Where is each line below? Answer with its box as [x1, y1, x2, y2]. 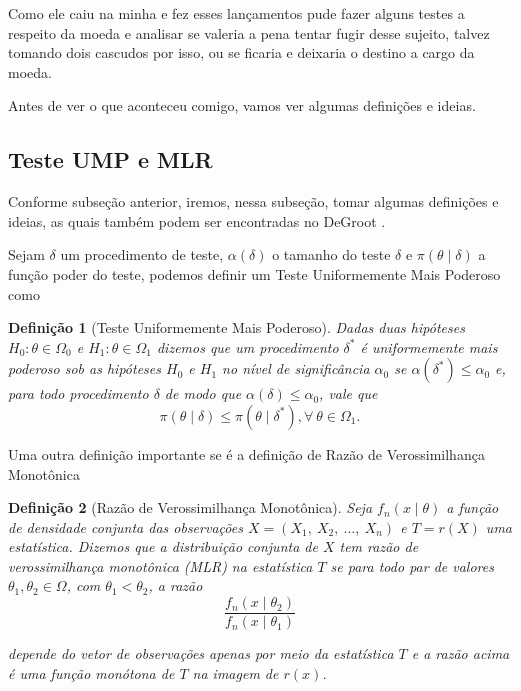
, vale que [319, 383, 378, 404]
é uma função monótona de [8, 662, 175, 683]
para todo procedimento [8, 383, 149, 404]
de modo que [164, 383, 242, 404]
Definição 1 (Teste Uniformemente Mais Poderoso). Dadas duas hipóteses [8, 317, 465, 338]
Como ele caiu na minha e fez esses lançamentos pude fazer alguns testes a [8, 3, 465, 23]
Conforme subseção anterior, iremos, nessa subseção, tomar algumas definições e [8, 191, 499, 212]
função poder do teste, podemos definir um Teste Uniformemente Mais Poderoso [8, 263, 501, 284]
